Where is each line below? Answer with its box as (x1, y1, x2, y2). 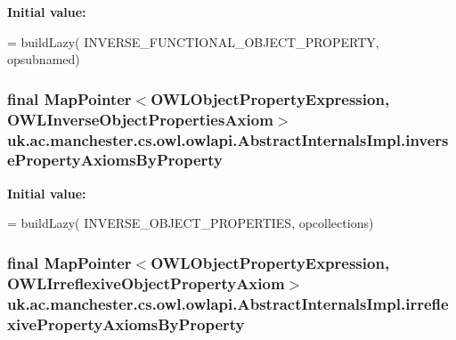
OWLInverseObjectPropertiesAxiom (7, 108, 273, 130)
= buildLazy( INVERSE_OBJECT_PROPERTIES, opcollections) (7, 214, 374, 232)
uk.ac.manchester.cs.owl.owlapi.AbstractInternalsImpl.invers (7, 128, 449, 150)
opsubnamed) (7, 50, 80, 69)
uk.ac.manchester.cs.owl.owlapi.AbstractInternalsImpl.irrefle (7, 292, 449, 314)
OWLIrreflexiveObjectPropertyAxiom (7, 271, 285, 294)
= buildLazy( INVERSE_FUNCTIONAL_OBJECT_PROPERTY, (7, 32, 379, 51)
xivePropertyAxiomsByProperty (7, 312, 245, 335)
